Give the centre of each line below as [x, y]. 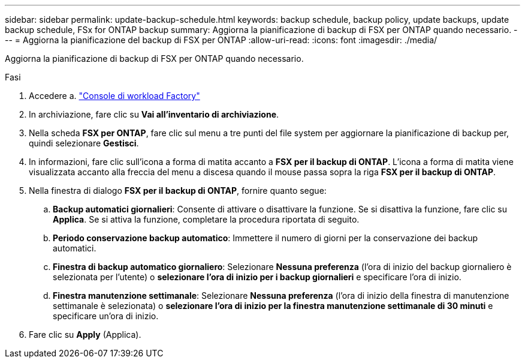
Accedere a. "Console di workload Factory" [114, 96]
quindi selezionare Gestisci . [84, 143]
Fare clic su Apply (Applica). [85, 334]
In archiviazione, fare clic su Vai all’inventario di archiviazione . [154, 114]
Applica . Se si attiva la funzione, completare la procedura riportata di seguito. [206, 219]
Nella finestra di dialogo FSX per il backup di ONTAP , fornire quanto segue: [178, 190]
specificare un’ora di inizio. [106, 316]
